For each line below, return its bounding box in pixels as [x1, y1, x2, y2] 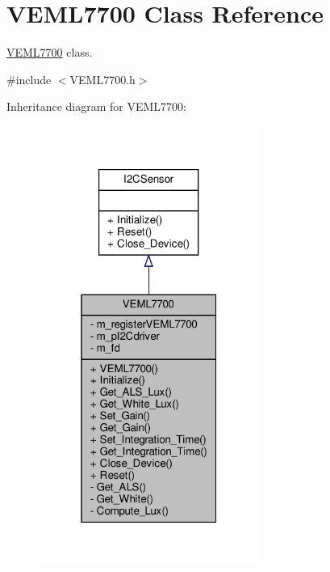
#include [6, 70, 52, 87]
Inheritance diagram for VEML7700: [6, 98, 186, 115]
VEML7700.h [69, 70, 136, 87]
